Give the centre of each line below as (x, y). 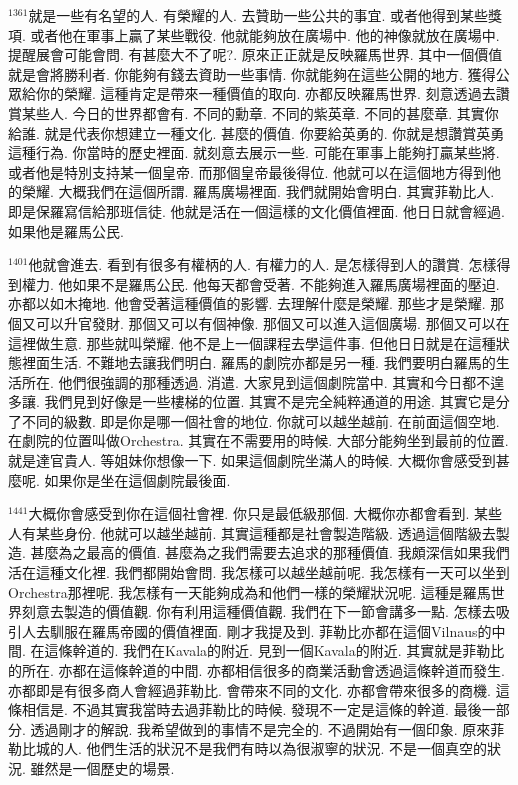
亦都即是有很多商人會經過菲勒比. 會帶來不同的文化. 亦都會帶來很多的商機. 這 (259, 689)
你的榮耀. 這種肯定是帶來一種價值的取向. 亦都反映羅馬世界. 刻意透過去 (265, 93)
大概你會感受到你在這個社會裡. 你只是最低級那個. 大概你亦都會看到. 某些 (265, 513)
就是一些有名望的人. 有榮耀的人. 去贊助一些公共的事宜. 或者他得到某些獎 (265, 15)
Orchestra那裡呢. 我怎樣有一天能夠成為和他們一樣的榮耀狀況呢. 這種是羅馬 (249, 591)
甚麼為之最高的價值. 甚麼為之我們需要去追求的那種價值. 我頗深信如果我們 (270, 552)
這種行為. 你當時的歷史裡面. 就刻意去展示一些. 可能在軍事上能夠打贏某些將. (254, 152)
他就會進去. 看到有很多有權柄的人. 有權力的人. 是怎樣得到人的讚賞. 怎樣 (262, 264)
